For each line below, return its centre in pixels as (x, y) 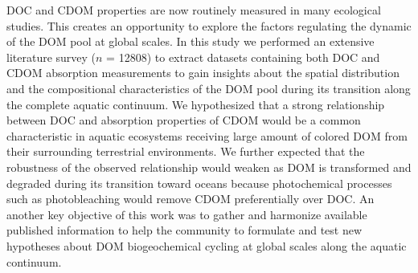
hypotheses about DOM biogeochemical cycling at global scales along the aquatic (207, 245)
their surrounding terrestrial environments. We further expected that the (186, 151)
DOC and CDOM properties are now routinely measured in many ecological (194, 10)
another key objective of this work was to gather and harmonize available (187, 214)
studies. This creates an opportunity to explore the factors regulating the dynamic (209, 25)
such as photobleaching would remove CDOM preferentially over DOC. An (191, 199)
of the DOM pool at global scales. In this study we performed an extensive (191, 41)
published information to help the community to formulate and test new (184, 230)
